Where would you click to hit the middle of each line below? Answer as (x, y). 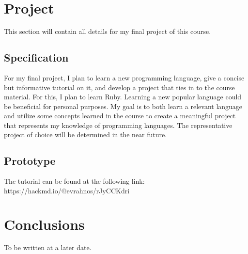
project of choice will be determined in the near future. (85, 135)
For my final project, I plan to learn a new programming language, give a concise (124, 77)
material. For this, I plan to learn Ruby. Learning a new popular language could (123, 97)
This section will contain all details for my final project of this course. (108, 31)
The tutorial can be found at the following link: (74, 181)
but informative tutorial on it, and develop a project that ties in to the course (119, 87)
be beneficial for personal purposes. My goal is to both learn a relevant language (123, 106)
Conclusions (44, 224)
